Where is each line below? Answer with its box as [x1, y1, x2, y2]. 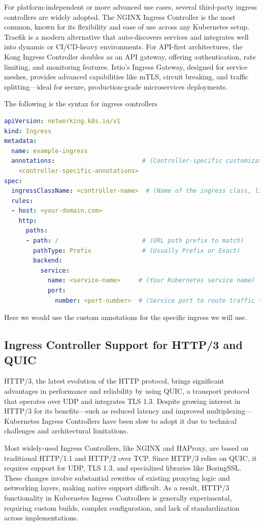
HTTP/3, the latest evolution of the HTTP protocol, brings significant [4, 375, 224, 386]
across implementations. [4, 512, 79, 523]
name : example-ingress [11, 147, 88, 155]
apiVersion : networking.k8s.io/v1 [4, 117, 121, 125]
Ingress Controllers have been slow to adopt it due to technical [42, 415, 237, 426]
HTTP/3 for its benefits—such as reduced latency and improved [4, 405, 205, 416]
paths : [25, 227, 48, 235]
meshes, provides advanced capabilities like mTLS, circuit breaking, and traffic [4, 71, 249, 82]
